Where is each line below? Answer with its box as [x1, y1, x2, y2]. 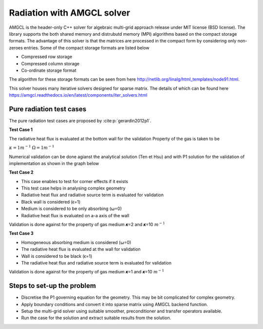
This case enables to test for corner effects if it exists [21, 178, 129, 184]
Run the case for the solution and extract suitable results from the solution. [21, 315, 171, 321]
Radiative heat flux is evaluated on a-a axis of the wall [21, 212, 130, 218]
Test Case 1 [9, 127, 33, 133]
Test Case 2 [9, 169, 34, 175]
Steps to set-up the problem [9, 282, 96, 290]
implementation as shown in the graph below [9, 160, 99, 166]
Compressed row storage [21, 54, 73, 60]
